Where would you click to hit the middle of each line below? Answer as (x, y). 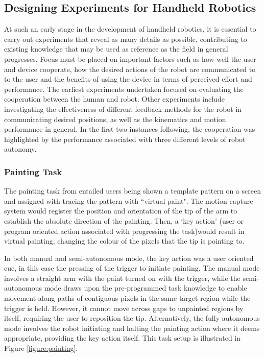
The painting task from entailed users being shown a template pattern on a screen (132, 191)
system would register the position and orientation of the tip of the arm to (121, 211)
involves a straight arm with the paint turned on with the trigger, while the (122, 278)
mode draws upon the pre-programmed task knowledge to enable (146, 288)
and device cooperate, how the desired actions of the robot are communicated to (130, 69)
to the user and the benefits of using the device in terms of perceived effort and (128, 79)
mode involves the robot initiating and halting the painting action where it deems (132, 328)
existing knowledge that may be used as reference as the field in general (116, 49)
